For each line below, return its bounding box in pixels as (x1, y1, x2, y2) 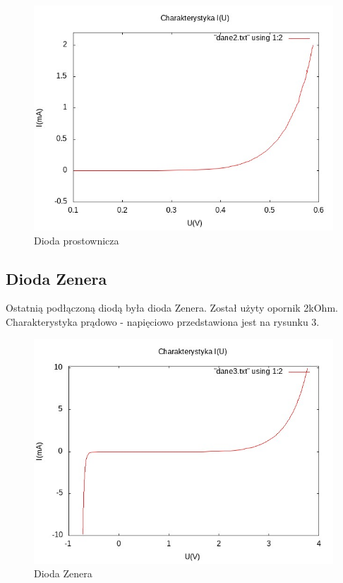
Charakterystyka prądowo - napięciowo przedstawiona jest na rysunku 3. (6, 314, 320, 329)
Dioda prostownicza (34, 232, 119, 247)
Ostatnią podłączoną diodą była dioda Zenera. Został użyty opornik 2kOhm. (6, 300, 338, 315)
